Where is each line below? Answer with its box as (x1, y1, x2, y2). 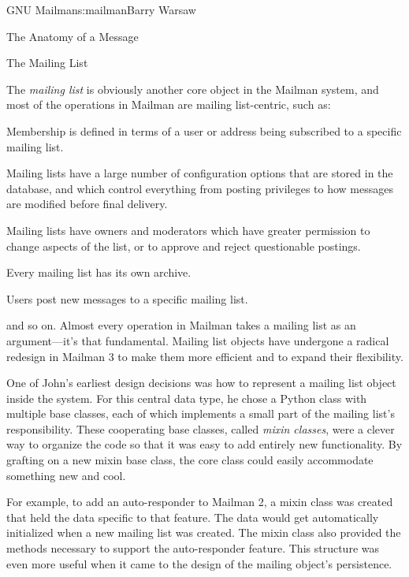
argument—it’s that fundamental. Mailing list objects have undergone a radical (6, 332, 389, 348)
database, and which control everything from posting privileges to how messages (6, 180, 393, 196)
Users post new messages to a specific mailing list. (6, 290, 248, 307)
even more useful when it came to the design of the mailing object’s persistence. (6, 555, 392, 571)
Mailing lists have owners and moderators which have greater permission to (6, 221, 370, 238)
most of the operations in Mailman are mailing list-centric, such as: (6, 96, 331, 113)
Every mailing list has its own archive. (6, 264, 191, 281)
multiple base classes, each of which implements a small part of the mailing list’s (6, 405, 395, 422)
